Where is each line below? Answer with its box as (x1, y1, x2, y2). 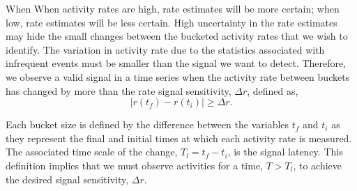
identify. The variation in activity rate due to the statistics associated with (6, 42, 325, 56)
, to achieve (293, 158, 342, 172)
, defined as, (247, 83, 298, 98)
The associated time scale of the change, (6, 144, 178, 159)
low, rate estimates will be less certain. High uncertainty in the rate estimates (6, 15, 337, 29)
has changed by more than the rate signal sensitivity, (6, 83, 231, 98)
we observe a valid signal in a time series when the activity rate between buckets (6, 69, 350, 84)
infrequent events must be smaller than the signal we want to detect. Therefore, (6, 56, 347, 70)
